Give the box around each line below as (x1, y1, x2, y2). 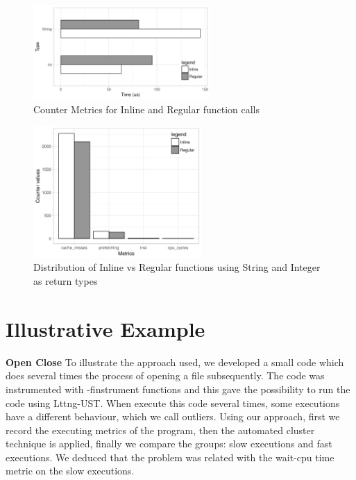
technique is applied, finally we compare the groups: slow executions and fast (6, 436, 332, 451)
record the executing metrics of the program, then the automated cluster (6, 422, 315, 437)
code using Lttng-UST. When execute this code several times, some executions (6, 395, 340, 410)
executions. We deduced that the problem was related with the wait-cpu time (6, 449, 334, 464)
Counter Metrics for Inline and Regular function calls (33, 101, 260, 116)
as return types (33, 274, 98, 288)
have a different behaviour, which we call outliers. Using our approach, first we (6, 409, 340, 424)
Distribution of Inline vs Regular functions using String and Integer (33, 260, 321, 274)
